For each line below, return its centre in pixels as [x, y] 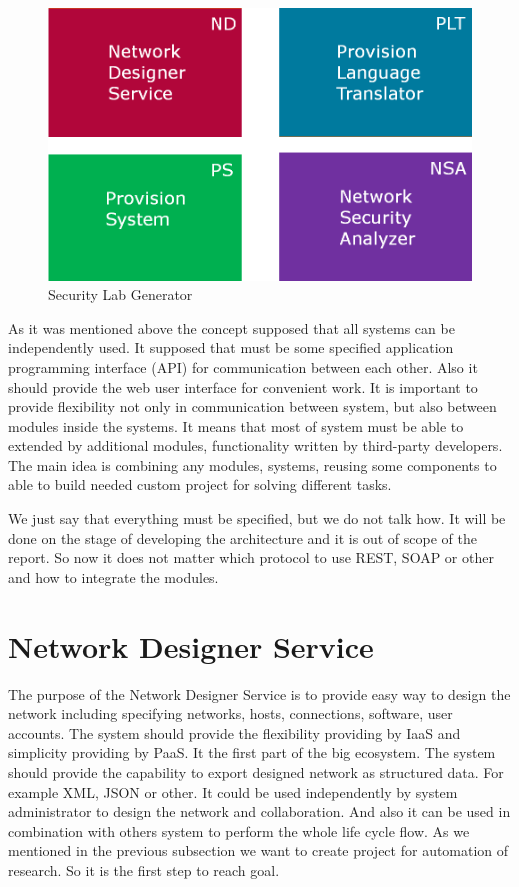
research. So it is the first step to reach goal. [144, 869]
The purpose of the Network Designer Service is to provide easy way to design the [259, 693]
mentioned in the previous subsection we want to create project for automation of [258, 850]
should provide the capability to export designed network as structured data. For [256, 771]
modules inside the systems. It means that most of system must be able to [236, 425]
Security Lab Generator [120, 294]
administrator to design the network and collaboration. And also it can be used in [259, 811]
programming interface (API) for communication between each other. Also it [243, 366]
